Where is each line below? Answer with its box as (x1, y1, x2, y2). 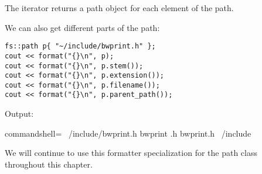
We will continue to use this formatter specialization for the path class (5, 147, 257, 159)
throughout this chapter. (5, 158, 93, 170)
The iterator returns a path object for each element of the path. (5, 2, 234, 13)
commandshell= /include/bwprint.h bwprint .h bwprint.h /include (5, 127, 251, 139)
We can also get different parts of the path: (5, 21, 160, 33)
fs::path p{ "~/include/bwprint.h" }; (5, 42, 156, 51)
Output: (5, 107, 34, 120)
